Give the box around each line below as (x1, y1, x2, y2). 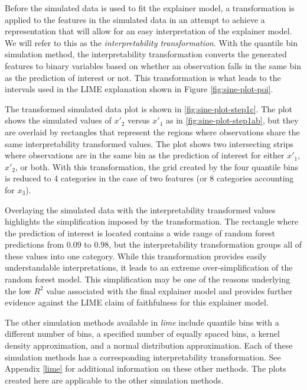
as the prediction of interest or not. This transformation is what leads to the (5, 71, 281, 83)
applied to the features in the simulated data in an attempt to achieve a (5, 13, 265, 25)
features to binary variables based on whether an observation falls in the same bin (5, 59, 301, 71)
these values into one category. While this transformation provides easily (5, 249, 267, 262)
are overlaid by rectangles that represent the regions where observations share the (5, 125, 300, 138)
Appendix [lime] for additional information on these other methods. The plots (5, 362, 286, 375)
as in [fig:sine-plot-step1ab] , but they (166, 114, 299, 126)
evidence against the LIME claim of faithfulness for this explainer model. (5, 296, 269, 308)
